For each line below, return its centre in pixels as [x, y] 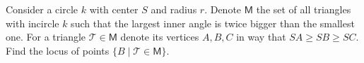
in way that [261, 37]
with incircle [33, 23]
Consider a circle [42, 9]
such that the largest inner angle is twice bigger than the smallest [213, 23]
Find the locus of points [58, 50]
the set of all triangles [304, 9]
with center [114, 9]
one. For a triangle [46, 37]
